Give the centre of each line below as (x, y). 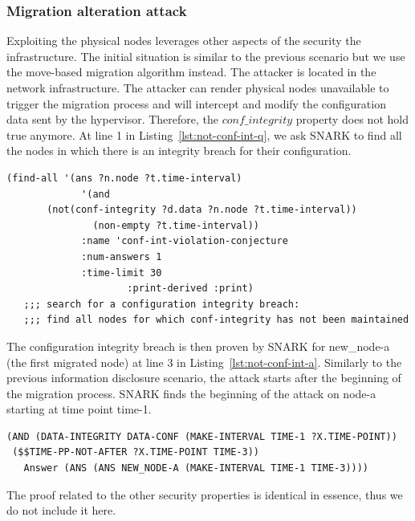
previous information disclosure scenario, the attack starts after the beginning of (204, 378)
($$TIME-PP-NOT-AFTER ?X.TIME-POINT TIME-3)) (136, 452)
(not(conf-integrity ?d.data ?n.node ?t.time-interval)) (202, 210)
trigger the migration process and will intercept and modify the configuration (196, 103)
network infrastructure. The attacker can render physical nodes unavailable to (198, 88)
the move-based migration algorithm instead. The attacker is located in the (191, 72)
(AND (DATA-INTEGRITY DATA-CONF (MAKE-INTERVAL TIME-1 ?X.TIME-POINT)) (202, 436)
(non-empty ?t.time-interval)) (176, 225)
